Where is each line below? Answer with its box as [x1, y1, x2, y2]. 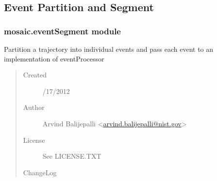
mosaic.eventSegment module [4, 25, 121, 37]
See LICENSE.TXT [42, 151, 101, 161]
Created [23, 70, 47, 80]
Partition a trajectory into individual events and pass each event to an [4, 44, 214, 54]
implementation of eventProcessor [4, 53, 104, 63]
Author [23, 102, 45, 112]
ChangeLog [23, 167, 57, 177]
